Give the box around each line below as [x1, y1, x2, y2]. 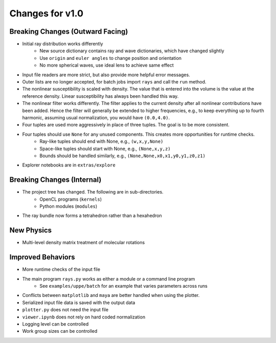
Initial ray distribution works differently [22, 41, 103, 47]
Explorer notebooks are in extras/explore [22, 162, 116, 168]
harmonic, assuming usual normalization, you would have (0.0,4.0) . [22, 114, 170, 120]
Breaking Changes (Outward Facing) [9, 27, 128, 36]
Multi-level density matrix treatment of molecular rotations [22, 240, 145, 246]
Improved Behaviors [9, 253, 75, 262]
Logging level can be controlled [22, 320, 89, 327]
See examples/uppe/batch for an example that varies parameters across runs [39, 283, 208, 289]
